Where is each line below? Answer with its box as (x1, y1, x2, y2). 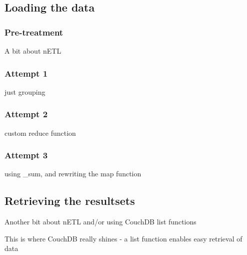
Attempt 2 (4, 108, 48, 120)
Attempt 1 (4, 67, 48, 79)
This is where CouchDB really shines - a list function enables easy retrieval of (4, 233, 242, 243)
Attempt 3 (4, 149, 48, 161)
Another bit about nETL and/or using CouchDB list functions (4, 216, 196, 227)
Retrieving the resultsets (4, 193, 135, 208)
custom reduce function (4, 127, 76, 138)
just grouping (4, 86, 45, 97)
